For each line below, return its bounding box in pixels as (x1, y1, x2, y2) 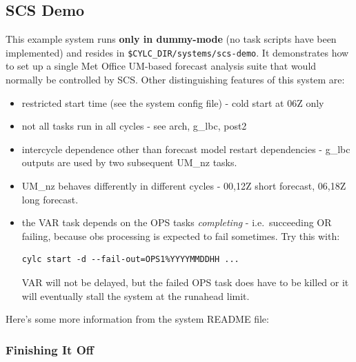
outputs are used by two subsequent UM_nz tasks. (21, 155, 237, 170)
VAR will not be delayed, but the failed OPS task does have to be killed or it (21, 274, 349, 289)
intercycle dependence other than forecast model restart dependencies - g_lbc (21, 141, 350, 156)
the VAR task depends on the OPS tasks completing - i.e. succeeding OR (21, 215, 332, 230)
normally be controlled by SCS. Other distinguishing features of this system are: (6, 72, 345, 87)
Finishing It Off (6, 341, 94, 358)
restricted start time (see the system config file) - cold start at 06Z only (21, 95, 324, 110)
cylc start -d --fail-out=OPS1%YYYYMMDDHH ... (21, 254, 239, 265)
